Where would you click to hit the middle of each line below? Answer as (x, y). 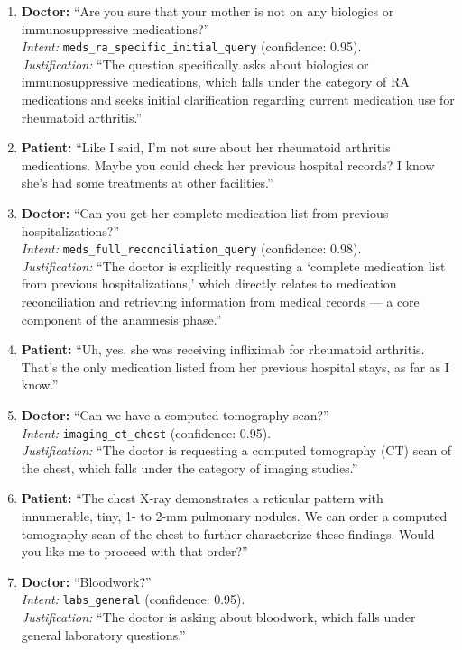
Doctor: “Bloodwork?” (86, 581)
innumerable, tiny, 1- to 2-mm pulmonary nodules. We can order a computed (234, 516)
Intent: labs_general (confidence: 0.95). (133, 599)
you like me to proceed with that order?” (134, 551)
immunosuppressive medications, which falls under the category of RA (215, 82)
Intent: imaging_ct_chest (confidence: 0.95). (146, 432)
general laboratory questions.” (103, 634)
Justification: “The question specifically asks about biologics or (195, 64)
